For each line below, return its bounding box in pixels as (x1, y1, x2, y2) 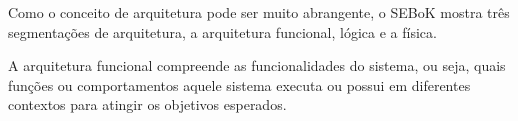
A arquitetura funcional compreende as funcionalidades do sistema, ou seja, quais (8, 55, 506, 76)
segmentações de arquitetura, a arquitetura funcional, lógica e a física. (8, 21, 437, 42)
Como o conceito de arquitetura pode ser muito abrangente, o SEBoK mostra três (8, 2, 510, 22)
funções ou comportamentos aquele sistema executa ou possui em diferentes (8, 74, 471, 95)
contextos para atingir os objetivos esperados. (8, 94, 287, 115)
